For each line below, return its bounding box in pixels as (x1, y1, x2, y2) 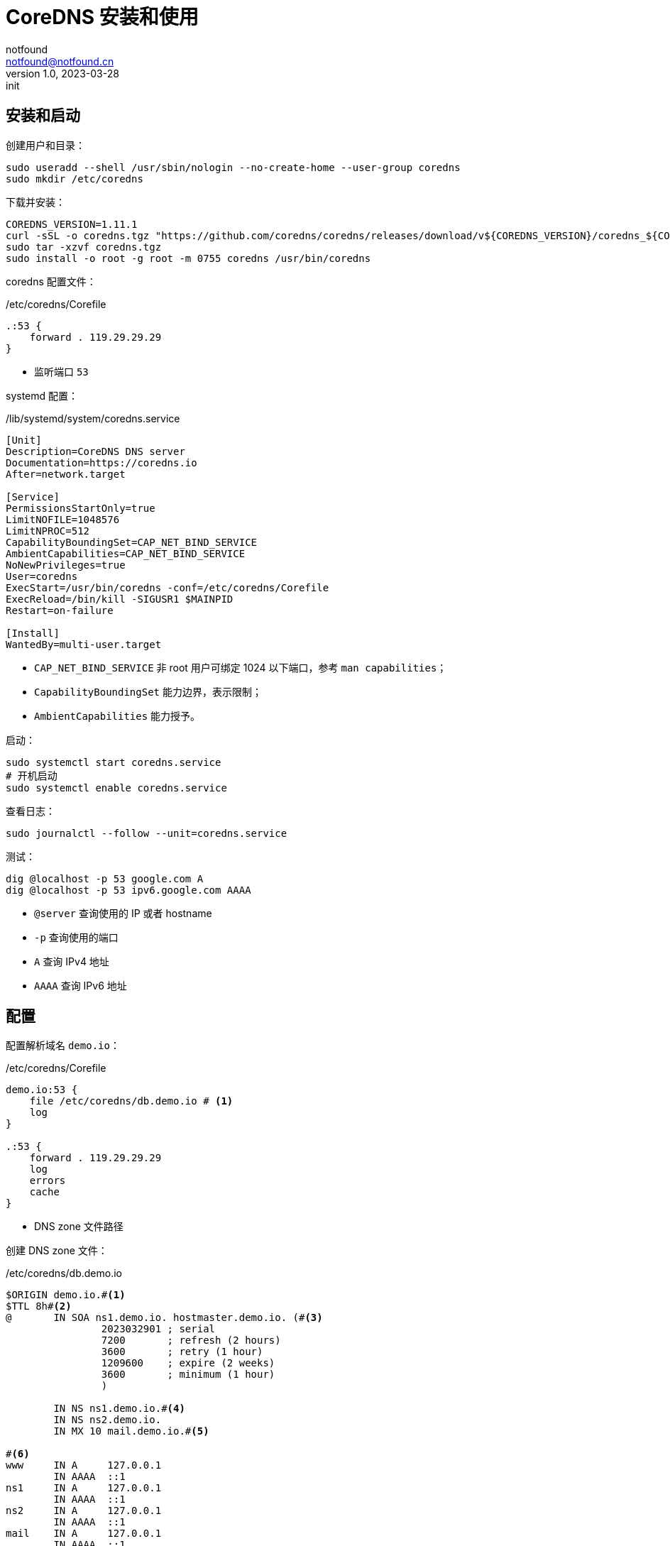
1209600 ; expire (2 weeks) (101, 1357, 275, 1369)
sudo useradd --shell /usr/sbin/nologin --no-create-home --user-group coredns (6, 161, 461, 173)
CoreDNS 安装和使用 (6, 5, 199, 29)
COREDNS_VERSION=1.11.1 (6, 218, 138, 230)
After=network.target (6, 468, 126, 480)
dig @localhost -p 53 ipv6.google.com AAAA (6, 884, 251, 896)
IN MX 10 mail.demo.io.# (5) (53, 1425, 209, 1437)
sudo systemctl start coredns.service (6, 756, 221, 768)
